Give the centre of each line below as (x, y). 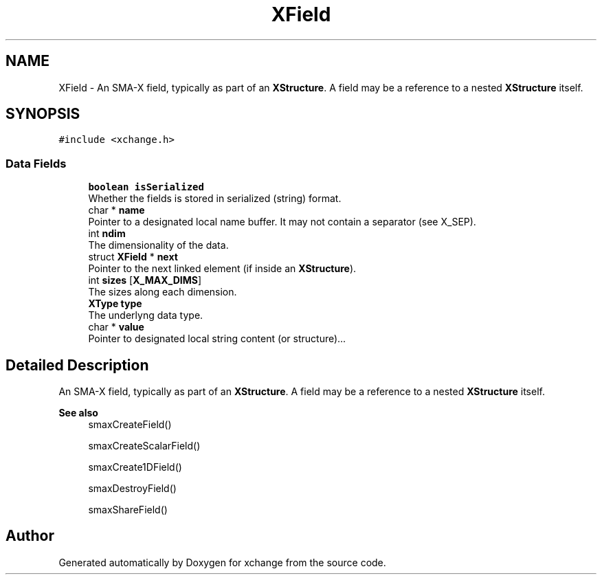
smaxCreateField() (130, 425)
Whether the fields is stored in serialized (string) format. (215, 199)
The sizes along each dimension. (163, 292)
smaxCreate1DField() (135, 467)
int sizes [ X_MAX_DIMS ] (145, 280)
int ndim (107, 234)
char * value (116, 327)
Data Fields (36, 163)
